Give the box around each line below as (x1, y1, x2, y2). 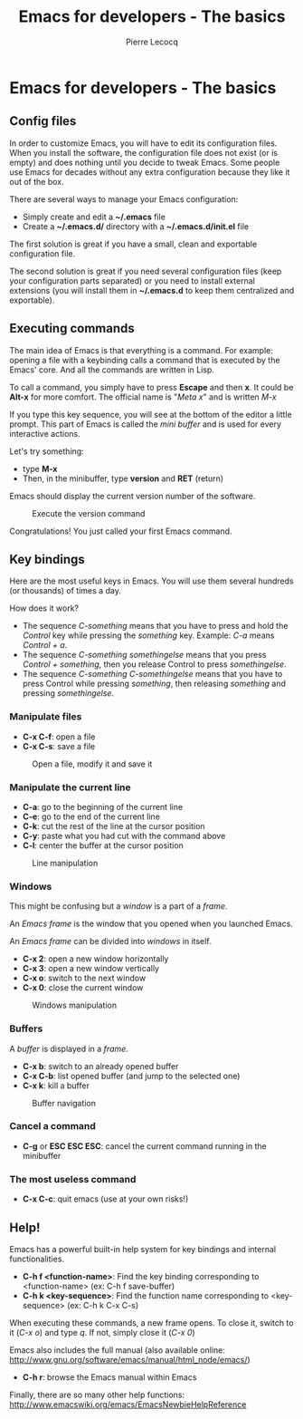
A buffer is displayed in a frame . (9, 1043, 128, 1054)
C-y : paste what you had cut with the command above (22, 830, 226, 841)
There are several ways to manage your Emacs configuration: (9, 193, 239, 205)
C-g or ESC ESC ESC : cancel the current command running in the (22, 1140, 267, 1152)
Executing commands (9, 321, 135, 336)
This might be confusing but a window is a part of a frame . (9, 901, 228, 912)
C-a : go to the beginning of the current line (22, 801, 184, 812)
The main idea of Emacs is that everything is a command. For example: (9, 344, 273, 355)
